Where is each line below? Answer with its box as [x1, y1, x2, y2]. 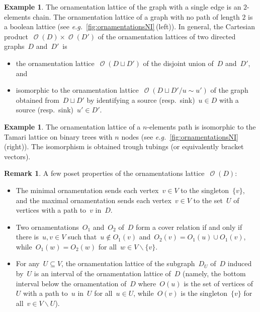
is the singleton [181, 288, 227, 298]
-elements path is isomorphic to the [147, 121, 256, 132]
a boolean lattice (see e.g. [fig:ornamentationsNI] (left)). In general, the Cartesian [4, 21, 255, 32]
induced [227, 258, 252, 269]
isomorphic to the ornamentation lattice [16, 85, 139, 95]
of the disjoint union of [143, 57, 214, 68]
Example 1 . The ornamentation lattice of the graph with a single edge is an [4, 2, 241, 12]
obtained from [16, 94, 59, 105]
